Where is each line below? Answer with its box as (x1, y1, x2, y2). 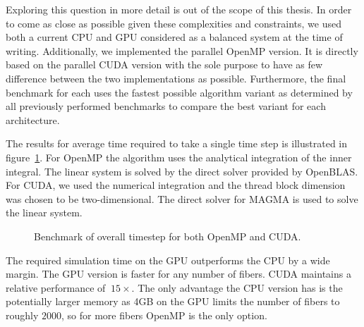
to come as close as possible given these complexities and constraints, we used (6, 16, 341, 30)
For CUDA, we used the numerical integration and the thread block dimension (6, 178, 346, 192)
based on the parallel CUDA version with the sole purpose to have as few (6, 57, 323, 72)
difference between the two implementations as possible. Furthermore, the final (6, 70, 346, 85)
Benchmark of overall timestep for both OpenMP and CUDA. (34, 228, 301, 243)
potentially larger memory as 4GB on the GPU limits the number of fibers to (6, 294, 340, 309)
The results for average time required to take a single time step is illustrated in (6, 136, 348, 151)
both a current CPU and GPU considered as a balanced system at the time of (6, 30, 343, 44)
